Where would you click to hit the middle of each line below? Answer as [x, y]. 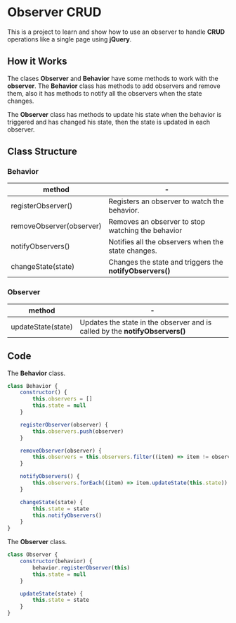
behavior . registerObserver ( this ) [81, 567]
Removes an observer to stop [157, 222]
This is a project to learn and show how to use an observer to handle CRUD [116, 32]
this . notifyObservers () [67, 515]
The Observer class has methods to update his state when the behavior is [114, 114]
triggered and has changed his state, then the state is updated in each [109, 122]
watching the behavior [145, 231]
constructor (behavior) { [56, 561]
